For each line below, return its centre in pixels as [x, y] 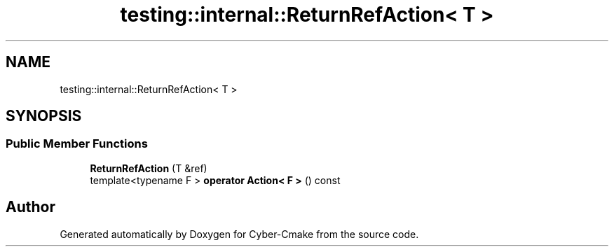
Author [30, 207]
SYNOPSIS [44, 116]
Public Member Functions [77, 144]
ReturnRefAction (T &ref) [149, 168]
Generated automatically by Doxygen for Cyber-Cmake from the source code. [239, 234]
